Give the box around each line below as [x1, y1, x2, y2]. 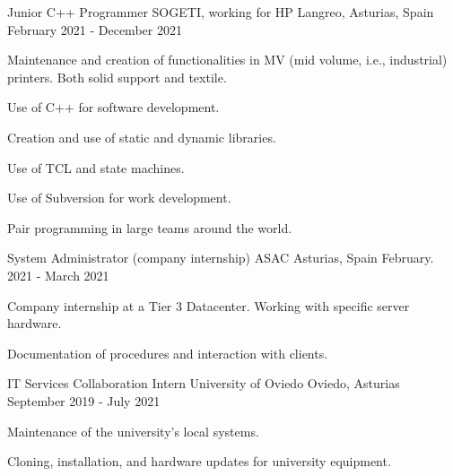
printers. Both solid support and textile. [7, 67, 227, 86]
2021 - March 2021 [7, 265, 109, 284]
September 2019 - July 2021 [7, 391, 161, 410]
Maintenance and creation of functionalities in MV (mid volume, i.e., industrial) [7, 50, 448, 69]
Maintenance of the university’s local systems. [7, 421, 259, 440]
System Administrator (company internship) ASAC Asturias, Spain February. [7, 248, 434, 267]
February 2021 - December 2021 [7, 20, 182, 39]
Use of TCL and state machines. [7, 158, 185, 177]
